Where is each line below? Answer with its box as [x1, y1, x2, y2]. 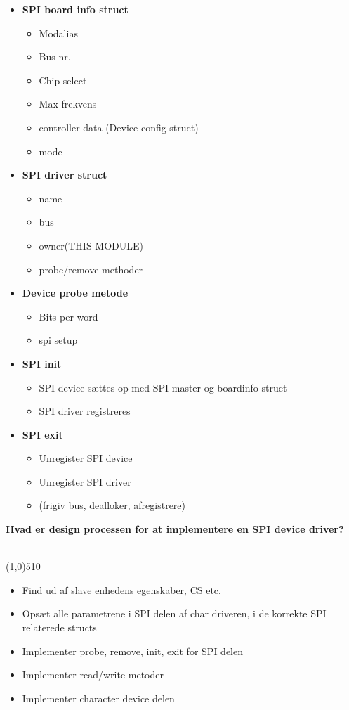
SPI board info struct [22, 2, 129, 16]
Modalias [39, 25, 78, 40]
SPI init [22, 356, 62, 370]
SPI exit [22, 427, 63, 441]
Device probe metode [22, 285, 129, 300]
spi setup [39, 333, 78, 347]
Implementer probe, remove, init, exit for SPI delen [22, 643, 243, 658]
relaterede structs [22, 620, 97, 635]
